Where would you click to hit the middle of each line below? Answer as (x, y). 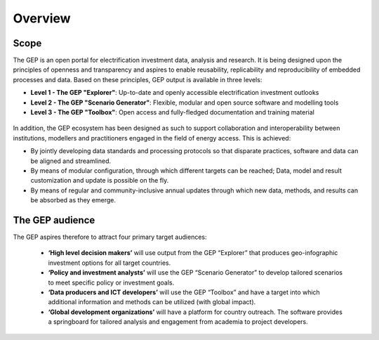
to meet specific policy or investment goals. (111, 282)
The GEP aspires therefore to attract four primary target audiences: (110, 237)
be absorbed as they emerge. (73, 200)
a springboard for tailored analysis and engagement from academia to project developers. (178, 322)
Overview (42, 18)
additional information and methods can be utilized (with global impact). (152, 302)
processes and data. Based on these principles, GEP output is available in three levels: (138, 79)
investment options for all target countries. (109, 263)
